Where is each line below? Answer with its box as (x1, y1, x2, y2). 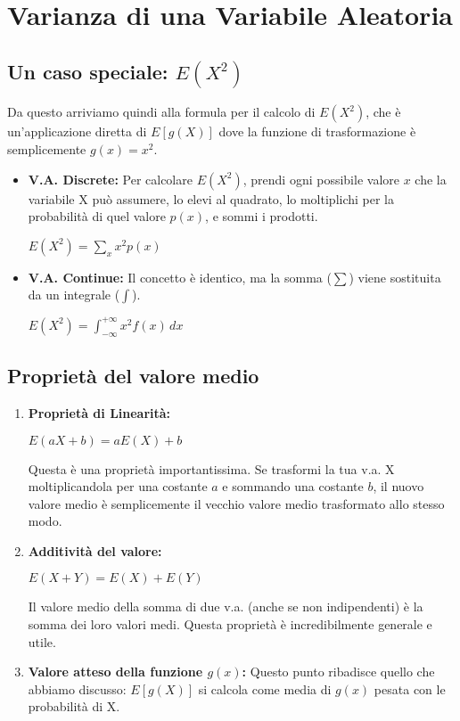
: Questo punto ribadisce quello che (242, 662, 435, 681)
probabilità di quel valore (28, 207, 166, 225)
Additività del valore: (28, 541, 162, 560)
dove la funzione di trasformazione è (218, 122, 416, 141)
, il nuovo (373, 477, 424, 496)
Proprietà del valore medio (7, 362, 259, 389)
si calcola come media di (198, 679, 332, 698)
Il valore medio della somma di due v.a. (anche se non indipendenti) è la (28, 597, 423, 616)
